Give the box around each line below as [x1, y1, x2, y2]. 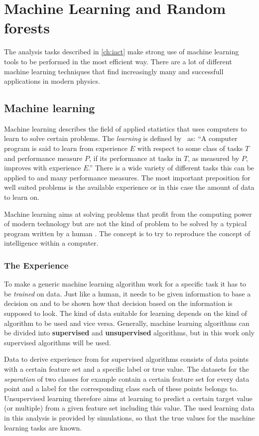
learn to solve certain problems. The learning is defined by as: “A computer [4, 133, 238, 144]
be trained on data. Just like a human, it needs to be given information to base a [4, 288, 251, 298]
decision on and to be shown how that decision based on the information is [4, 298, 233, 308]
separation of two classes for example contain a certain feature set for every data [4, 373, 250, 384]
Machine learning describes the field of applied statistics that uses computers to [4, 123, 247, 134]
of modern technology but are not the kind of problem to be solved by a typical [4, 218, 247, 229]
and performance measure [4, 152, 83, 163]
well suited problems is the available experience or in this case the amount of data [4, 182, 255, 192]
